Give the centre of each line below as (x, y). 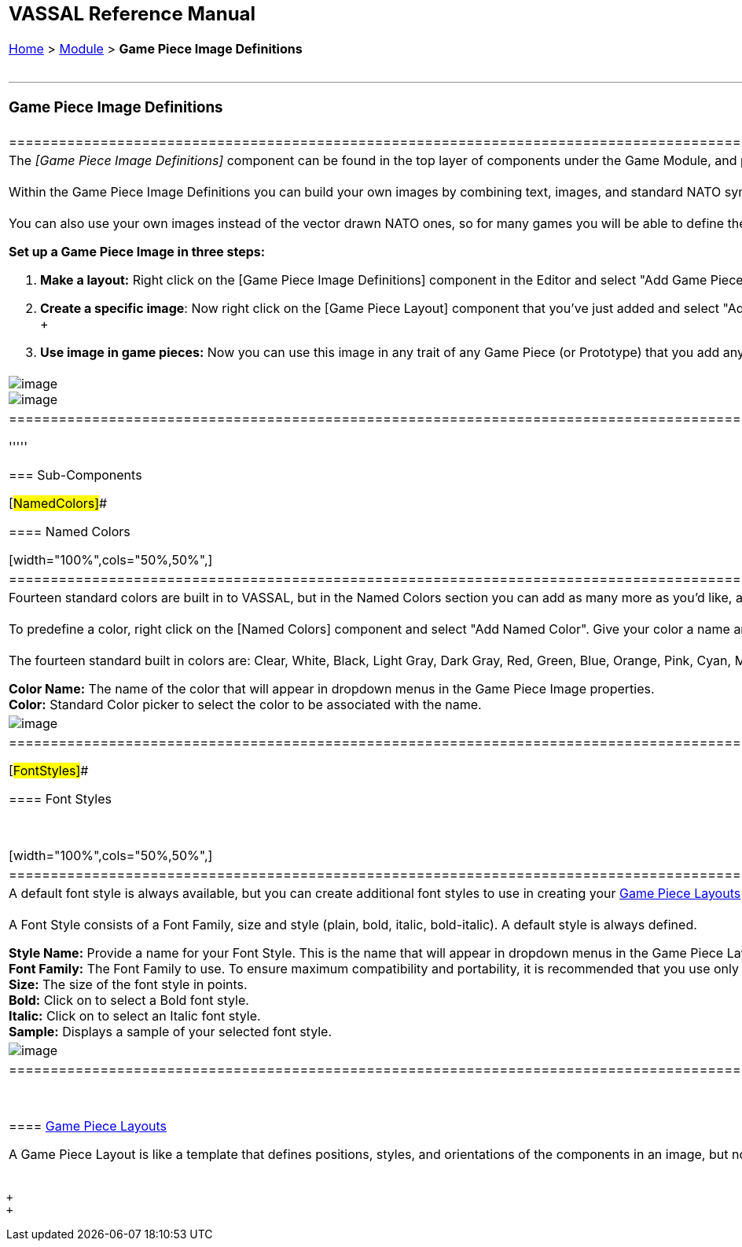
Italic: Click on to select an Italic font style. (135, 1016)
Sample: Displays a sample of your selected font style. (171, 1032)
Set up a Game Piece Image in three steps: (137, 252)
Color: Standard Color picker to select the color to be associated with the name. (245, 705)
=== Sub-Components (75, 475)
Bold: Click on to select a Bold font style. (129, 1001)
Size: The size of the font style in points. (128, 985)
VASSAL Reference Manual (132, 14)
